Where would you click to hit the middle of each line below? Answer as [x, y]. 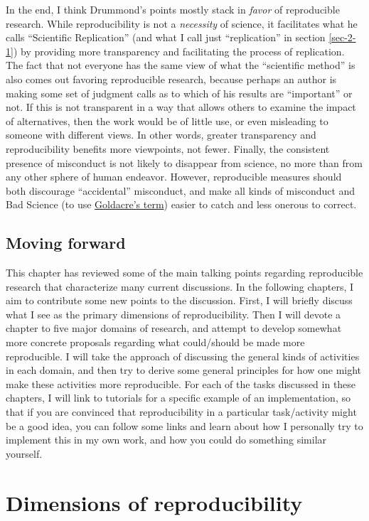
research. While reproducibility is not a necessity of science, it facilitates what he [182, 23]
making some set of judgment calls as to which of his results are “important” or [179, 93]
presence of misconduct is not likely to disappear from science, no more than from [184, 162]
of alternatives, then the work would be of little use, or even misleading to [167, 120]
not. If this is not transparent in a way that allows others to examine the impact [181, 107]
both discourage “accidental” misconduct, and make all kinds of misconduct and [181, 190]
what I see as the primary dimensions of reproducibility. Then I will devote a [173, 314]
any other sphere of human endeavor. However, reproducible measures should [174, 177]
